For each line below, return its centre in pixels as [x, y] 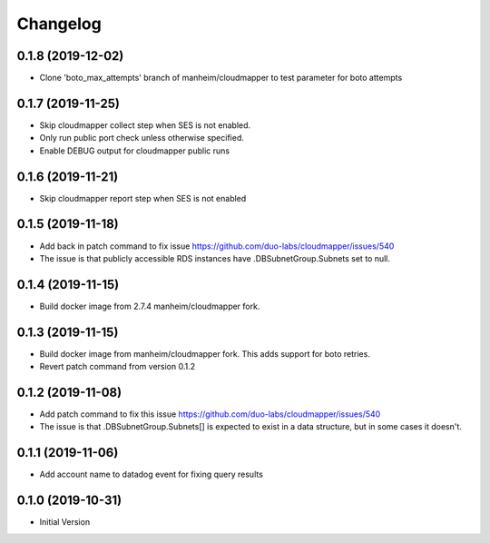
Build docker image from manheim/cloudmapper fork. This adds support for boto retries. [205, 353]
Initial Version [65, 522]
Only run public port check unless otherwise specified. [142, 138]
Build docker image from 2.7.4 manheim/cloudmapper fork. [150, 306]
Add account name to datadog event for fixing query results [151, 474]
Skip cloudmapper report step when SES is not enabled [143, 198]
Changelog [59, 24]
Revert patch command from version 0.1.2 [118, 367]
